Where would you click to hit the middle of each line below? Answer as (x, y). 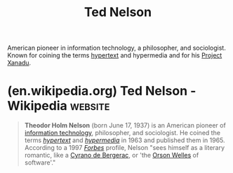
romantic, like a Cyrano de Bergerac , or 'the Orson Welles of (112, 155)
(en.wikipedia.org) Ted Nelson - (102, 91)
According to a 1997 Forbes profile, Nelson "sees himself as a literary (125, 148)
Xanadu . (19, 63)
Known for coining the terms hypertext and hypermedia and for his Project (115, 55)
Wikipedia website (59, 106)
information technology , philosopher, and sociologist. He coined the (122, 133)
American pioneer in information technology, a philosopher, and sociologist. (116, 48)
